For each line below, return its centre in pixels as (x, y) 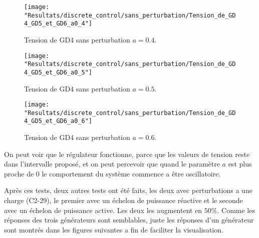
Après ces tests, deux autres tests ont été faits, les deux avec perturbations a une (128, 190)
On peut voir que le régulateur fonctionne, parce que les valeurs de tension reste (127, 154)
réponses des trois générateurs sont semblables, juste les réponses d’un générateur (129, 220)
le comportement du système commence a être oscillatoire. (131, 173)
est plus (240, 164)
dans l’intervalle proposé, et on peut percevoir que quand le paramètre (112, 164)
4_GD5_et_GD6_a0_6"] (58, 121)
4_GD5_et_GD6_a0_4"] (58, 24)
